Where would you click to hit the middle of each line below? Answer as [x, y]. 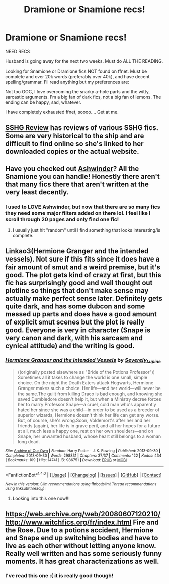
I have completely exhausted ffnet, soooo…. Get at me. [62, 112]
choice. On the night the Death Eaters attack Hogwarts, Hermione [86, 383]
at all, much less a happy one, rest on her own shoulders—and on [85, 431]
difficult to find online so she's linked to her [75, 144]
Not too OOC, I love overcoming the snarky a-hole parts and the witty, [77, 91]
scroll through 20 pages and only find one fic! [62, 219]
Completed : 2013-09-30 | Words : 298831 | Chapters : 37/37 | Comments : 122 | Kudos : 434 [83, 455]
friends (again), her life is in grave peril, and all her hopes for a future [89, 426]
